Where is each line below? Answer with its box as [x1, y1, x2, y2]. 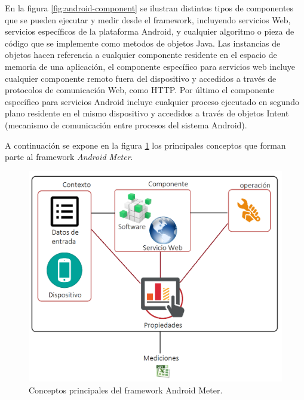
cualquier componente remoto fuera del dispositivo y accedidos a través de [5, 72, 277, 84]
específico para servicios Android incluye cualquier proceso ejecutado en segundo [5, 95, 299, 107]
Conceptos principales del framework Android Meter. [29, 383, 223, 396]
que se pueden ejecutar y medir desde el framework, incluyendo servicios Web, [5, 13, 291, 26]
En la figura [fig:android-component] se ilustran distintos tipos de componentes [5, 2, 294, 14]
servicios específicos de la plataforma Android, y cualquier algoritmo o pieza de [5, 25, 294, 38]
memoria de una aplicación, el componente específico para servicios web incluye [5, 60, 296, 72]
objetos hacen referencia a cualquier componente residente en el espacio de [5, 48, 277, 61]
